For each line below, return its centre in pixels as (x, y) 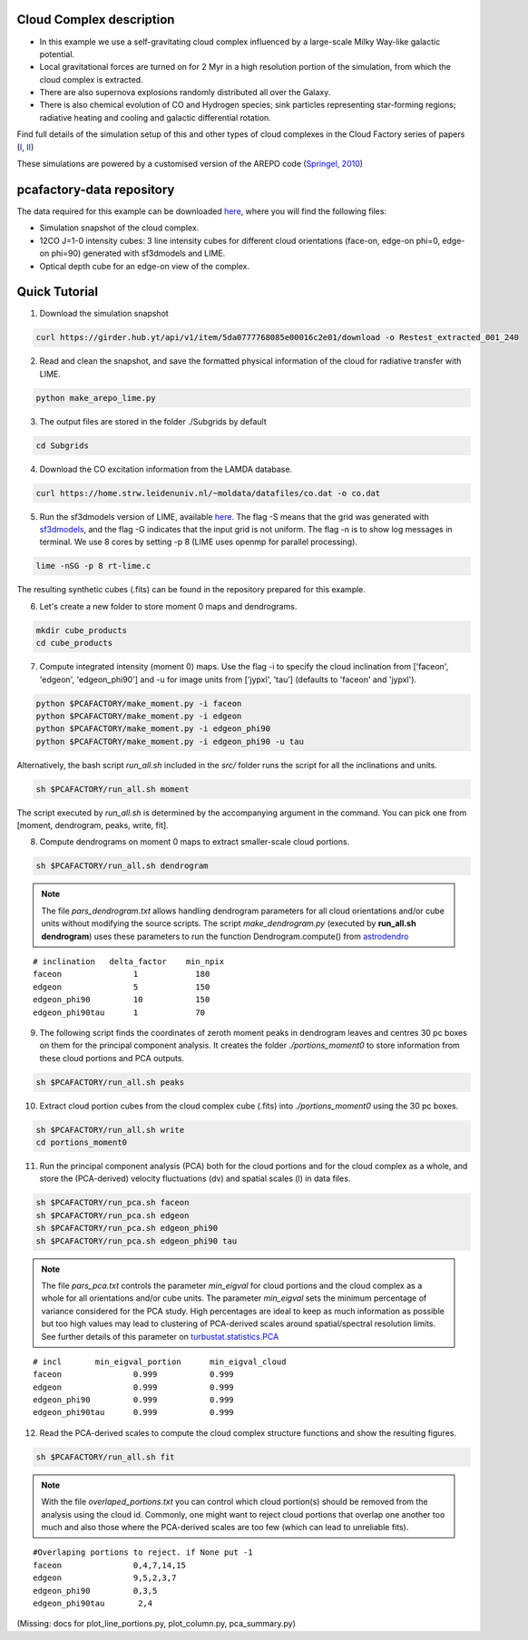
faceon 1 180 (122, 974)
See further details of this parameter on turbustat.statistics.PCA (160, 1336)
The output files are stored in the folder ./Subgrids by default (153, 421)
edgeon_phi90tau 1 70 (119, 1012)
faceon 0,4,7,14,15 (109, 1565)
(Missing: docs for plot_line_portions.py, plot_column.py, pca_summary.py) (156, 1624)
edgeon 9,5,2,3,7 (105, 1578)
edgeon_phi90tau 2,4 (93, 1603)
